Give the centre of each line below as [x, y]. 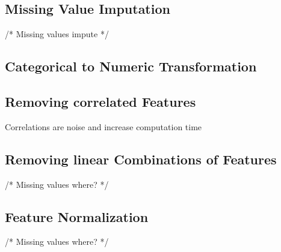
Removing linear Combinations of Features [141, 159]
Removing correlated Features [100, 101]
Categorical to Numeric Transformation [131, 66]
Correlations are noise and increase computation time [103, 126]
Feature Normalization [77, 216]
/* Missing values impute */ [57, 34]
